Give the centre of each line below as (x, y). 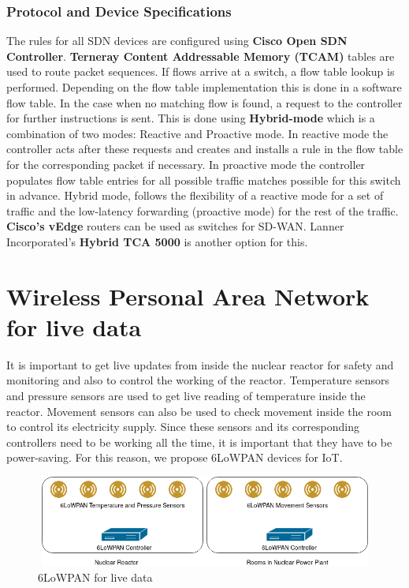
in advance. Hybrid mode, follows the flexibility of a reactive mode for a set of (195, 195)
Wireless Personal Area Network (188, 296)
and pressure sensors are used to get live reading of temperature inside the (186, 396)
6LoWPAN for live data (95, 577)
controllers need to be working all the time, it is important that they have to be (199, 442)
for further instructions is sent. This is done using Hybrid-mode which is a (191, 118)
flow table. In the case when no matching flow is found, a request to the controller (204, 102)
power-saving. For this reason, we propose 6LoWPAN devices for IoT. (175, 457)
